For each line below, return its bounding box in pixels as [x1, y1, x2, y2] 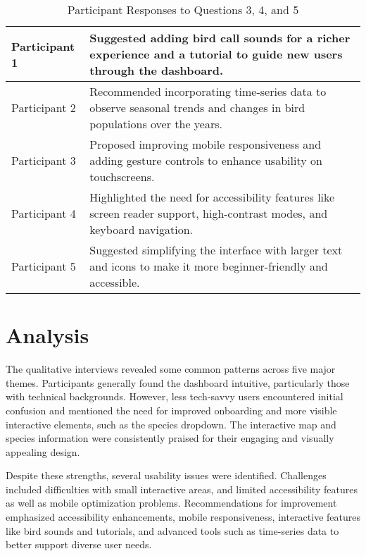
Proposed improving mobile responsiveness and [89, 136, 322, 152]
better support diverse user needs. [6, 537, 152, 552]
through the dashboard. [89, 62, 224, 78]
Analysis [6, 321, 89, 350]
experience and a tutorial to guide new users [89, 46, 343, 62]
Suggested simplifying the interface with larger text [89, 242, 343, 258]
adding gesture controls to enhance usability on [89, 152, 322, 168]
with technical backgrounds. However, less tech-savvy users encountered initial [6, 389, 343, 404]
